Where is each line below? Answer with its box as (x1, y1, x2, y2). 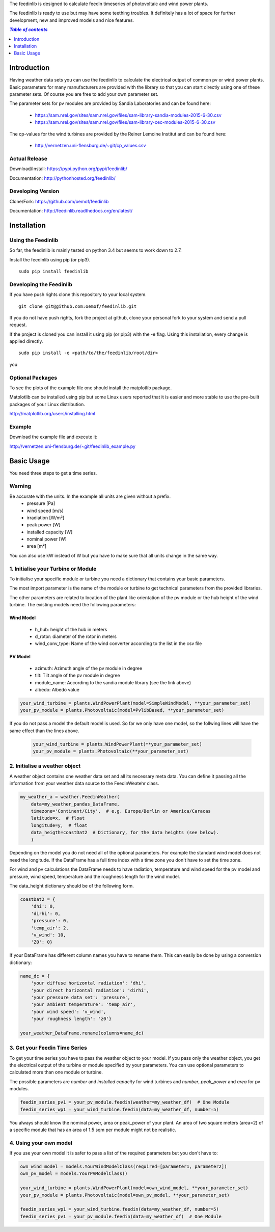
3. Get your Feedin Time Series (9, 1044, 88, 1052)
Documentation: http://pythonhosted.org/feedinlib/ (9, 175, 116, 181)
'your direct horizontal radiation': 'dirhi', (31, 987, 150, 993)
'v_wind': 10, (31, 932, 66, 938)
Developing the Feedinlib (9, 281, 72, 288)
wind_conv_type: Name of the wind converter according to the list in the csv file (35, 640, 202, 647)
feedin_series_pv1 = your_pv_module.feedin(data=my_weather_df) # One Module (20, 1213, 222, 1219)
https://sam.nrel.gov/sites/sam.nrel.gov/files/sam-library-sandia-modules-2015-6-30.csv (35, 112, 222, 118)
